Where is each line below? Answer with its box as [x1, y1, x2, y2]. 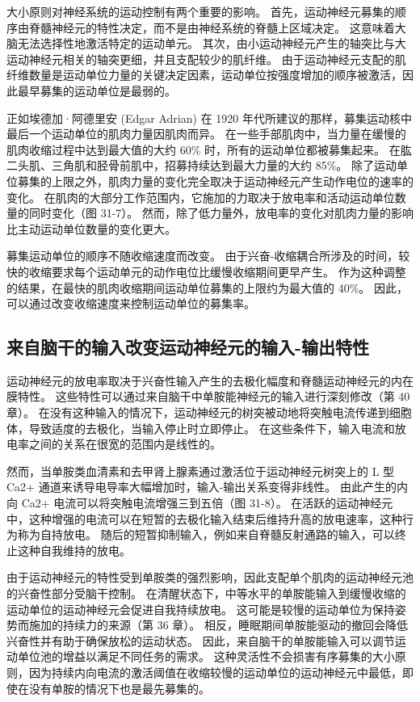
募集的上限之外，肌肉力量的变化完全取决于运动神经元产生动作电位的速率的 [17, 172, 414, 189]
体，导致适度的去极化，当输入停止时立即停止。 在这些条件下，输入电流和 [6, 419, 395, 436]
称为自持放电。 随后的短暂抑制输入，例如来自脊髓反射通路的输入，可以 [17, 526, 395, 543]
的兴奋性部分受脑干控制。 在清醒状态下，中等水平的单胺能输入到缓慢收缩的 [6, 585, 406, 602]
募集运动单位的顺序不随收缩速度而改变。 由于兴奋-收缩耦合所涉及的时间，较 [6, 247, 410, 264]
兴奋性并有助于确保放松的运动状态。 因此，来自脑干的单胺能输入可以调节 [6, 632, 395, 649]
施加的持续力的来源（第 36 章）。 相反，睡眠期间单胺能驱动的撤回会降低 [28, 616, 408, 633]
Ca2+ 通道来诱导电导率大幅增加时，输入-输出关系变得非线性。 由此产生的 [6, 478, 397, 495]
